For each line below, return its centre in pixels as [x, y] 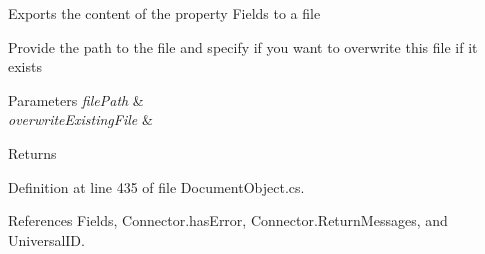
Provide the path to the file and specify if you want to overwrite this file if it [243, 46]
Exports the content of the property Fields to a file [164, 13]
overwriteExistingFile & [80, 119]
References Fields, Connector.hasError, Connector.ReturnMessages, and [228, 220]
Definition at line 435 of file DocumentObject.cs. [156, 186]
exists [25, 66]
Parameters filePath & [76, 99]
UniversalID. [46, 239]
